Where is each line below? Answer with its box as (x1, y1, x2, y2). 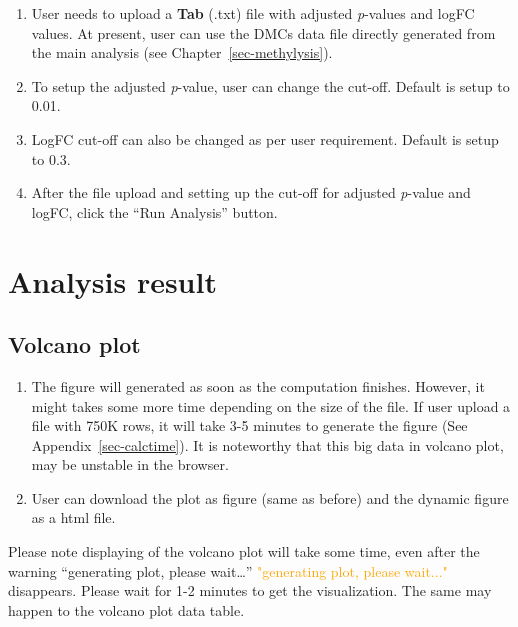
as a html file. (31, 507, 116, 528)
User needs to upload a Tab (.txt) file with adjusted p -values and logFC (31, 3, 475, 23)
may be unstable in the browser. (31, 454, 229, 475)
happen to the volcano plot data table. (8, 599, 245, 620)
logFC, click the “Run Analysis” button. (31, 201, 278, 222)
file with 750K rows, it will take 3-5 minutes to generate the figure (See (31, 415, 468, 436)
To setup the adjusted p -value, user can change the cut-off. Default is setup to (31, 75, 510, 96)
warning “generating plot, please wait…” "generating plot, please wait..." (8, 560, 448, 581)
